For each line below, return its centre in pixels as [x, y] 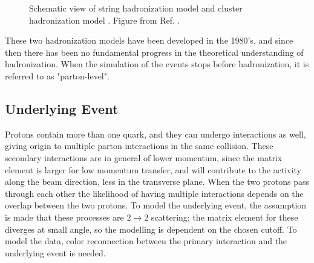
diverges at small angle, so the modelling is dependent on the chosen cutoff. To [151, 229]
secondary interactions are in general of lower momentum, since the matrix [144, 157]
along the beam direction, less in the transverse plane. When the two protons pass [157, 181]
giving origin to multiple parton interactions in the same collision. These [139, 146]
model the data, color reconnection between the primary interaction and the [146, 241]
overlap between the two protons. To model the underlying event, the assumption [156, 205]
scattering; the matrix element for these [224, 217]
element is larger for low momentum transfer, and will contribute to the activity [153, 169]
